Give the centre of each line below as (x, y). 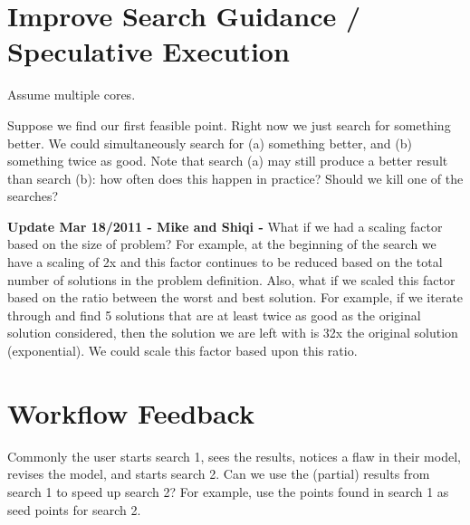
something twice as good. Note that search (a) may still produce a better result (228, 161)
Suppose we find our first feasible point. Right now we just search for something (229, 124)
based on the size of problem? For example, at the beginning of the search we (222, 244)
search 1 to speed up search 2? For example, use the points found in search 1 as (228, 491)
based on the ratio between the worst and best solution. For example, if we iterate (235, 297)
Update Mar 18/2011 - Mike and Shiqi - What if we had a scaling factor (225, 226)
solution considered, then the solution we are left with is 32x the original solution (233, 333)
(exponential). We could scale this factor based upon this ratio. (182, 351)
